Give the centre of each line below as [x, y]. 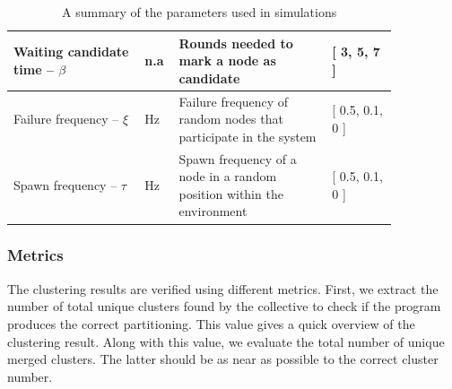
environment [213, 211]
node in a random [228, 176]
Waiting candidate [71, 52]
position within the [231, 193]
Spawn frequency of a [238, 158]
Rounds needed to [236, 43]
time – [34, 69]
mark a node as [227, 61]
